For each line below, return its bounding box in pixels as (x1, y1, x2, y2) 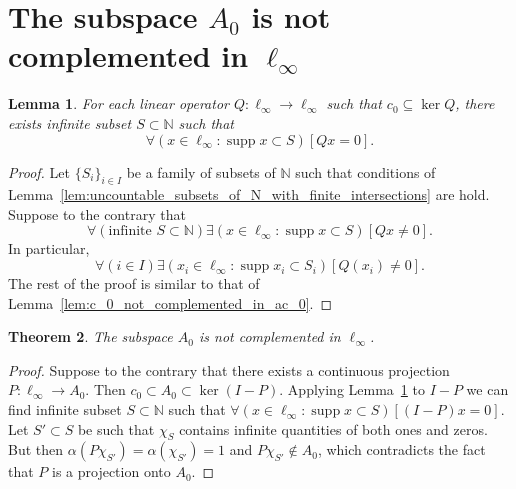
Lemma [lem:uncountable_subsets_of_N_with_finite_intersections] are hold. (8, 184, 490, 205)
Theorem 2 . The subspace (8, 326, 173, 347)
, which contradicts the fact (317, 439, 486, 460)
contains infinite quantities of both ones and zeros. (179, 418, 488, 439)
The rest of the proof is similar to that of (8, 273, 260, 294)
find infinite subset (8, 399, 122, 420)
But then (8, 439, 64, 460)
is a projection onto (52, 461, 171, 482)
